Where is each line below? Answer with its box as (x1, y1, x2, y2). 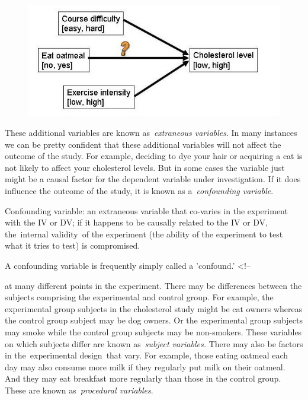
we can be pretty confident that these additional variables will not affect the (5, 138, 281, 150)
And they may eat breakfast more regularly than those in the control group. (5, 372, 281, 385)
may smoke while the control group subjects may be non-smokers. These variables (5, 325, 302, 338)
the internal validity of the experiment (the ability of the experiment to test (5, 227, 283, 240)
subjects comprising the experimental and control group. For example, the (5, 291, 274, 303)
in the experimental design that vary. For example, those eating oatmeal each (5, 349, 288, 361)
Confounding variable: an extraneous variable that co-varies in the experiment (5, 204, 288, 217)
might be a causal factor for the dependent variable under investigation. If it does (5, 173, 301, 185)
